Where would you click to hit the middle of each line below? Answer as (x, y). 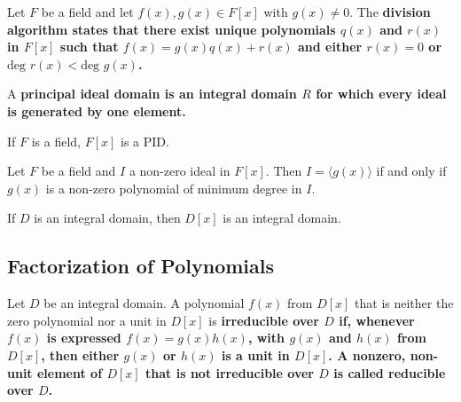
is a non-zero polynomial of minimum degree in (174, 188)
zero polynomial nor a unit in (87, 320)
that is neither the (404, 303)
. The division (390, 12)
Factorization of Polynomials (141, 266)
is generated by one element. (97, 110)
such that (89, 47)
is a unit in (255, 355)
